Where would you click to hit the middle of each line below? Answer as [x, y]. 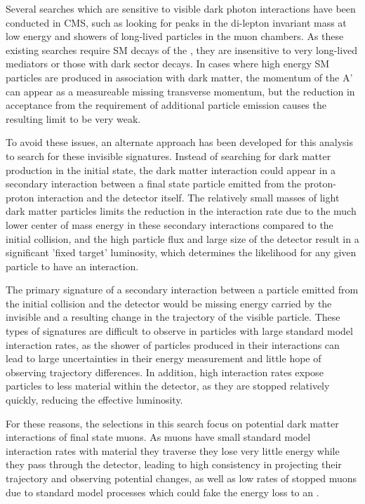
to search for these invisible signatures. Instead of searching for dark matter [168, 155]
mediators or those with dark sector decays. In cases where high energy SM [168, 64]
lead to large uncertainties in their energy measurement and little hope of [164, 358]
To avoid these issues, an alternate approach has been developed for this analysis [179, 142]
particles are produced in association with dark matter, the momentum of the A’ [179, 77]
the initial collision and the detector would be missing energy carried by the [169, 303]
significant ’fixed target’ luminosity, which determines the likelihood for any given [181, 252]
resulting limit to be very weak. [73, 118]
